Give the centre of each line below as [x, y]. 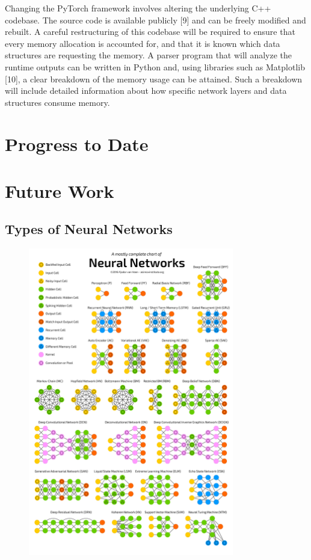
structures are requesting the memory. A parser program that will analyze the [149, 55]
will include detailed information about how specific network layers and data [146, 91]
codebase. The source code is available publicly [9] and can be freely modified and [155, 20]
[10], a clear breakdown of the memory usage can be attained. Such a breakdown [154, 78]
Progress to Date [77, 143]
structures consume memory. [57, 102]
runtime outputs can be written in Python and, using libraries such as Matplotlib [155, 66]
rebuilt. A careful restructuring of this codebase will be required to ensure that [150, 32]
